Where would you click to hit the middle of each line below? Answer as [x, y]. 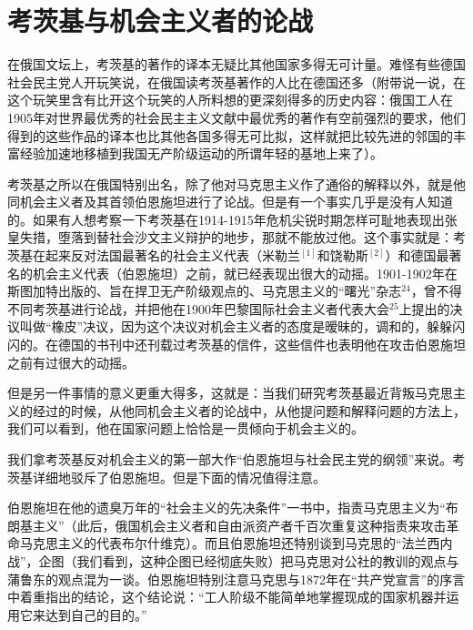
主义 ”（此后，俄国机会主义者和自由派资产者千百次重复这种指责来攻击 [239, 525]
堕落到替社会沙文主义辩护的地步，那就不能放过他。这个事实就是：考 [262, 237]
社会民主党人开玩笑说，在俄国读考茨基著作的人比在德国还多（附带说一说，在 [236, 81]
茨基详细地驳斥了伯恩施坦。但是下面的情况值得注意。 [166, 477]
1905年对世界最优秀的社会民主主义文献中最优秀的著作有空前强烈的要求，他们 [236, 117]
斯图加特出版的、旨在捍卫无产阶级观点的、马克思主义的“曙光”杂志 [205, 291]
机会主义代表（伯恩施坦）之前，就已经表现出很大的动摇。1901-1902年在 [245, 273]
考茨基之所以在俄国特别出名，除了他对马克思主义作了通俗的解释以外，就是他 [236, 183]
